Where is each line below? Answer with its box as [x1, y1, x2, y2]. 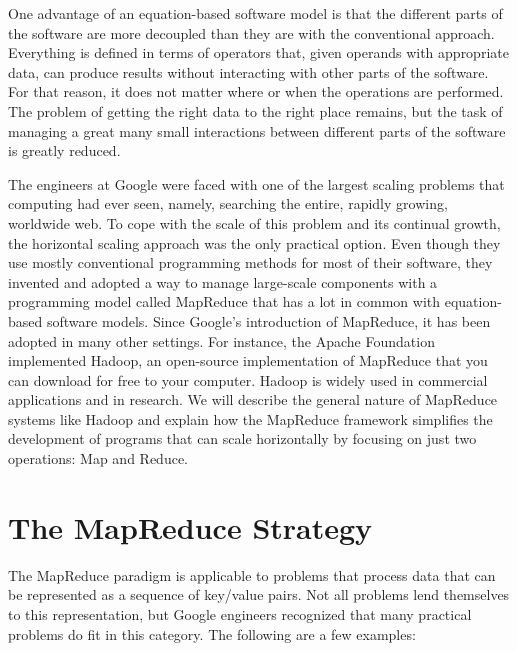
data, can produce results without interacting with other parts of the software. [8, 61, 489, 82]
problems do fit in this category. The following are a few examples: [8, 623, 416, 644]
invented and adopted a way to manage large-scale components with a [8, 271, 438, 292]
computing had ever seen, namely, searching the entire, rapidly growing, [8, 193, 448, 214]
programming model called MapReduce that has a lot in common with [8, 291, 441, 312]
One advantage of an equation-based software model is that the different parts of [8, 3, 503, 23]
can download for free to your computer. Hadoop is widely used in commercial [8, 369, 488, 390]
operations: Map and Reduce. [8, 448, 188, 469]
